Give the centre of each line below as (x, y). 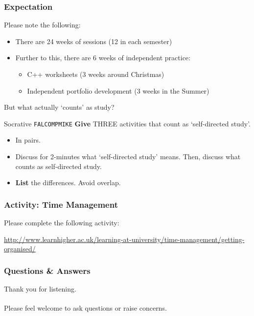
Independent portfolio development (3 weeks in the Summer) (118, 90)
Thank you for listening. (40, 289)
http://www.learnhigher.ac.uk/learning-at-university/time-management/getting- (124, 239)
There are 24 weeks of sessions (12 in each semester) (94, 41)
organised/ (20, 249)
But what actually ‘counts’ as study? (59, 107)
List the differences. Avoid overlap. (68, 182)
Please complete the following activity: (62, 223)
